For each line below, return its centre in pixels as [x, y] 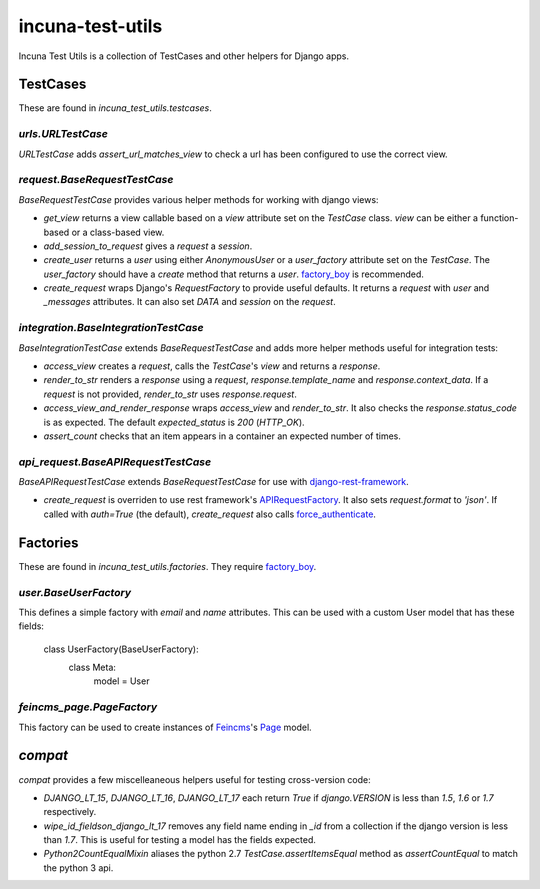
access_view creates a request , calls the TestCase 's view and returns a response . [212, 366]
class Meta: [92, 667]
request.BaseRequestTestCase [96, 180]
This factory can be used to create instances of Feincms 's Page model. [165, 727]
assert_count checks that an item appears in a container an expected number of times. [222, 436]
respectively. [70, 812]
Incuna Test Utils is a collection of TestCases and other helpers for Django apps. [184, 56]
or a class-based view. [118, 232]
